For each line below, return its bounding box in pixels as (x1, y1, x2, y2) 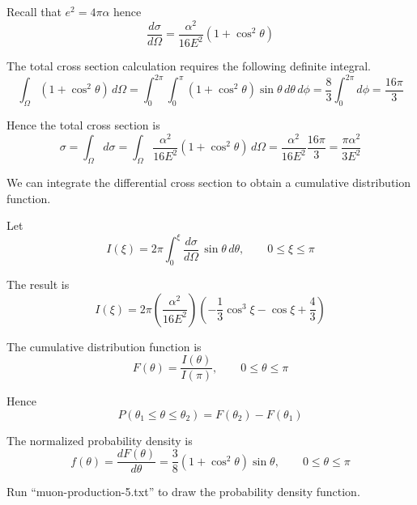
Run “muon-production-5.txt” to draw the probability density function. (6, 483, 360, 500)
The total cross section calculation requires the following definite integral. (6, 57, 372, 74)
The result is (6, 275, 70, 292)
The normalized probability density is (6, 431, 193, 448)
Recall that (6, 3, 62, 19)
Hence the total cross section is (6, 116, 160, 133)
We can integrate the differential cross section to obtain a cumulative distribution (6, 173, 411, 190)
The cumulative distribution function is (6, 337, 202, 354)
